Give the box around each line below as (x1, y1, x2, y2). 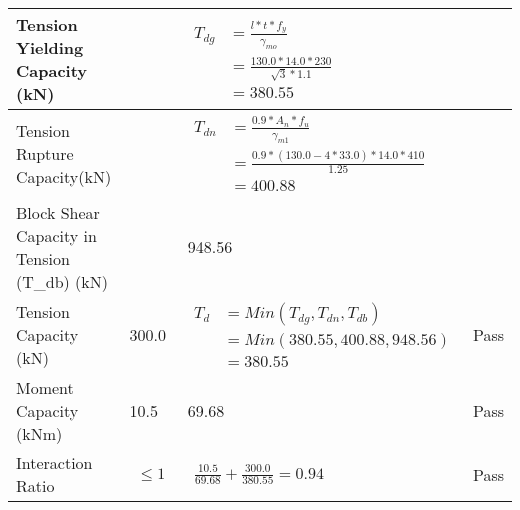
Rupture (16, 141, 74, 165)
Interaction (16, 451, 93, 475)
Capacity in (16, 223, 97, 247)
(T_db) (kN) (16, 269, 109, 293)
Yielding (16, 36, 84, 59)
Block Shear (16, 200, 100, 224)
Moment (16, 376, 74, 400)
